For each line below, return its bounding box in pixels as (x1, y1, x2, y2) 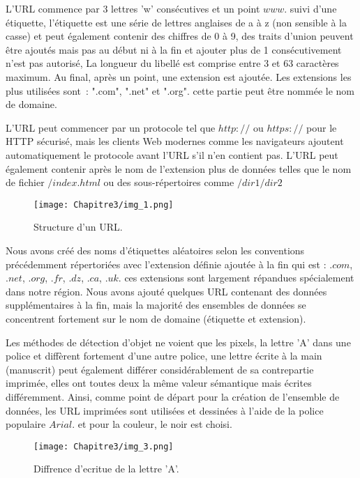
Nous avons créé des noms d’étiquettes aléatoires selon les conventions (6, 242, 305, 257)
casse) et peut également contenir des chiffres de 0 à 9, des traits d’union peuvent (6, 29, 354, 43)
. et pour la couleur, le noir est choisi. (72, 417, 232, 431)
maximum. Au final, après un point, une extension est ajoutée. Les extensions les (6, 69, 352, 84)
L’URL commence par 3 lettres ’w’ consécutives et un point (6, 1, 260, 15)
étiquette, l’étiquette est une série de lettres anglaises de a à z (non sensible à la (6, 15, 347, 29)
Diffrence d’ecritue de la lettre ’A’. (33, 461, 179, 476)
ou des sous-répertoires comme (103, 175, 234, 190)
